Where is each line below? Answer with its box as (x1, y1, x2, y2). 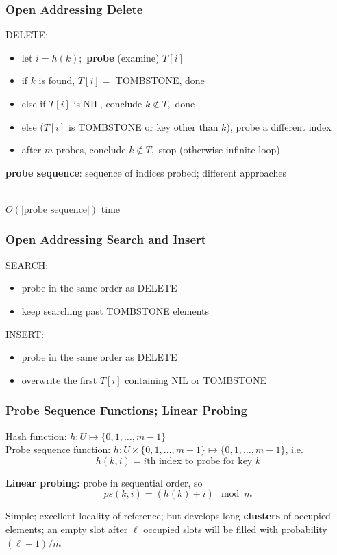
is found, (38, 73, 75, 88)
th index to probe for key (147, 456, 253, 466)
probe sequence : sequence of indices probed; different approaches (5, 165, 286, 179)
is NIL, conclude (73, 96, 142, 110)
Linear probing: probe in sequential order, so (5, 475, 203, 489)
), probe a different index (226, 119, 332, 133)
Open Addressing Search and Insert (5, 231, 207, 248)
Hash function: (5, 428, 67, 443)
